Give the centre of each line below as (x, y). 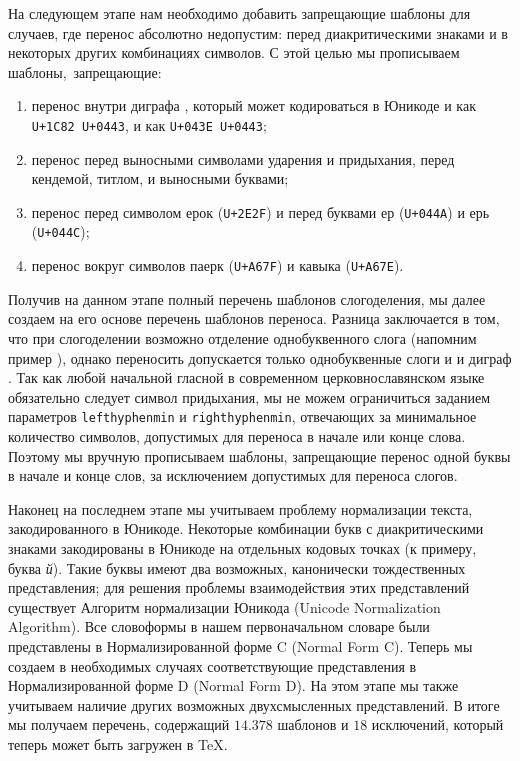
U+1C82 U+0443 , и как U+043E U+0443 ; (149, 124)
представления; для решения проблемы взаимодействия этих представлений (239, 587)
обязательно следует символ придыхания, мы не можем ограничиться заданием (249, 396)
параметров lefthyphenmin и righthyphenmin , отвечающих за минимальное (242, 416)
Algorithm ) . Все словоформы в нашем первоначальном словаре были (219, 626)
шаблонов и (313, 724)
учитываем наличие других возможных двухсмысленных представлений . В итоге (254, 704)
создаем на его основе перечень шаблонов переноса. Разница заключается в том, (254, 318)
